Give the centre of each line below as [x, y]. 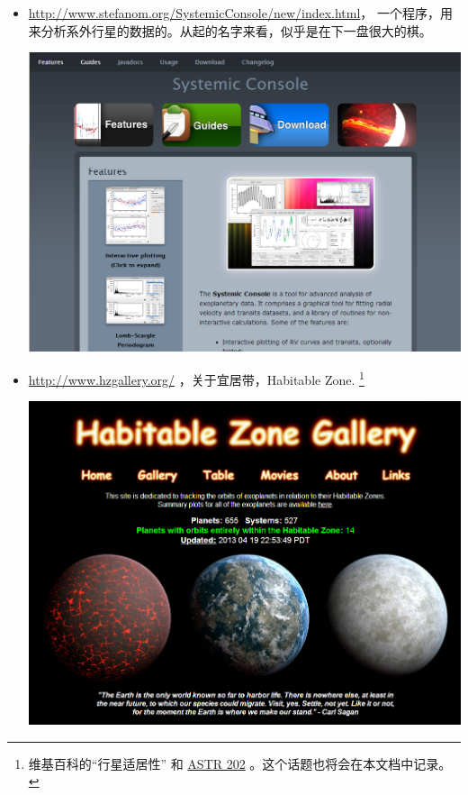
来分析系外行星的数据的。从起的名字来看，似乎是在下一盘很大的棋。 [230, 30]
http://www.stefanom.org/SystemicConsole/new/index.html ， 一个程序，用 [241, 13]
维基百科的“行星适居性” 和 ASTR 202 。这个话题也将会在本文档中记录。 [240, 763]
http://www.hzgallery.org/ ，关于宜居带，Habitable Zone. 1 [196, 378]
